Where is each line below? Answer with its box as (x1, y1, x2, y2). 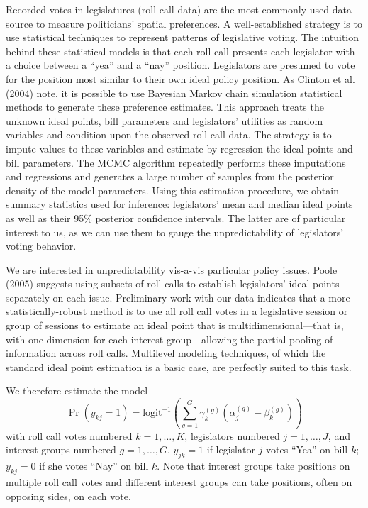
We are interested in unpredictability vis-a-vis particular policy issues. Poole (6, 262, 338, 277)
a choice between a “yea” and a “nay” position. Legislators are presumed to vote (6, 57, 355, 72)
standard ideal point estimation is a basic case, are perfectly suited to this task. (6, 359, 352, 374)
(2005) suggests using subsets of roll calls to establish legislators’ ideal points (6, 276, 340, 291)
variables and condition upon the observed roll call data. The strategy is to (6, 127, 332, 142)
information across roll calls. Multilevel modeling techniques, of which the (6, 346, 326, 360)
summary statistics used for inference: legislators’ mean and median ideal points (6, 197, 353, 211)
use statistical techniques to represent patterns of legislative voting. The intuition (6, 30, 359, 45)
